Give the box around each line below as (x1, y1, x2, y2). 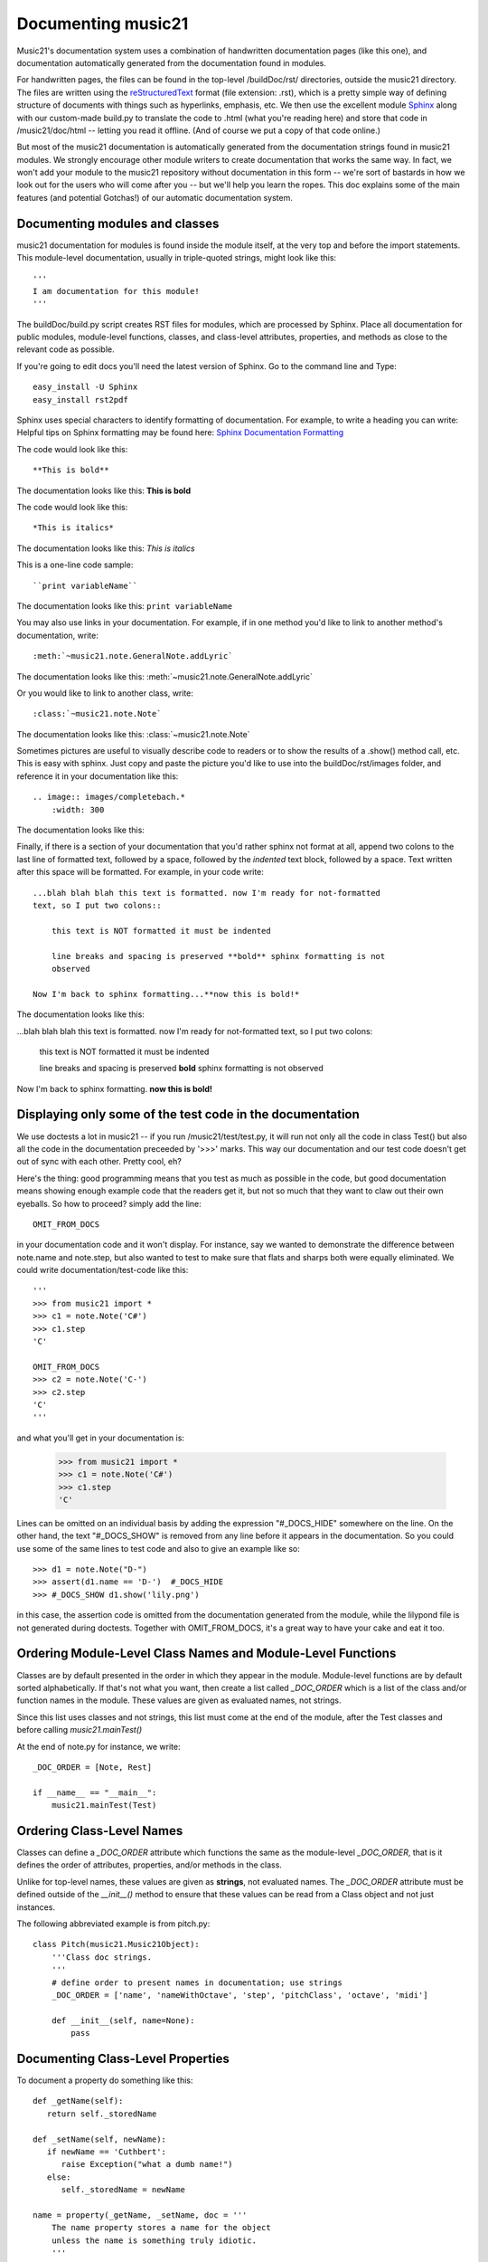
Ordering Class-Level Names (16, 1823, 183, 1839)
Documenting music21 (16, 14, 189, 33)
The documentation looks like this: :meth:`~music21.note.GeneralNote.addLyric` (16, 670, 314, 682)
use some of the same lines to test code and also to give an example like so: (16, 1543, 300, 1554)
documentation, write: (16, 630, 99, 641)
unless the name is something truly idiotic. (51, 2235, 258, 2246)
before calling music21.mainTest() (16, 1725, 143, 1735)
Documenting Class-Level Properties (16, 2050, 230, 2067)
